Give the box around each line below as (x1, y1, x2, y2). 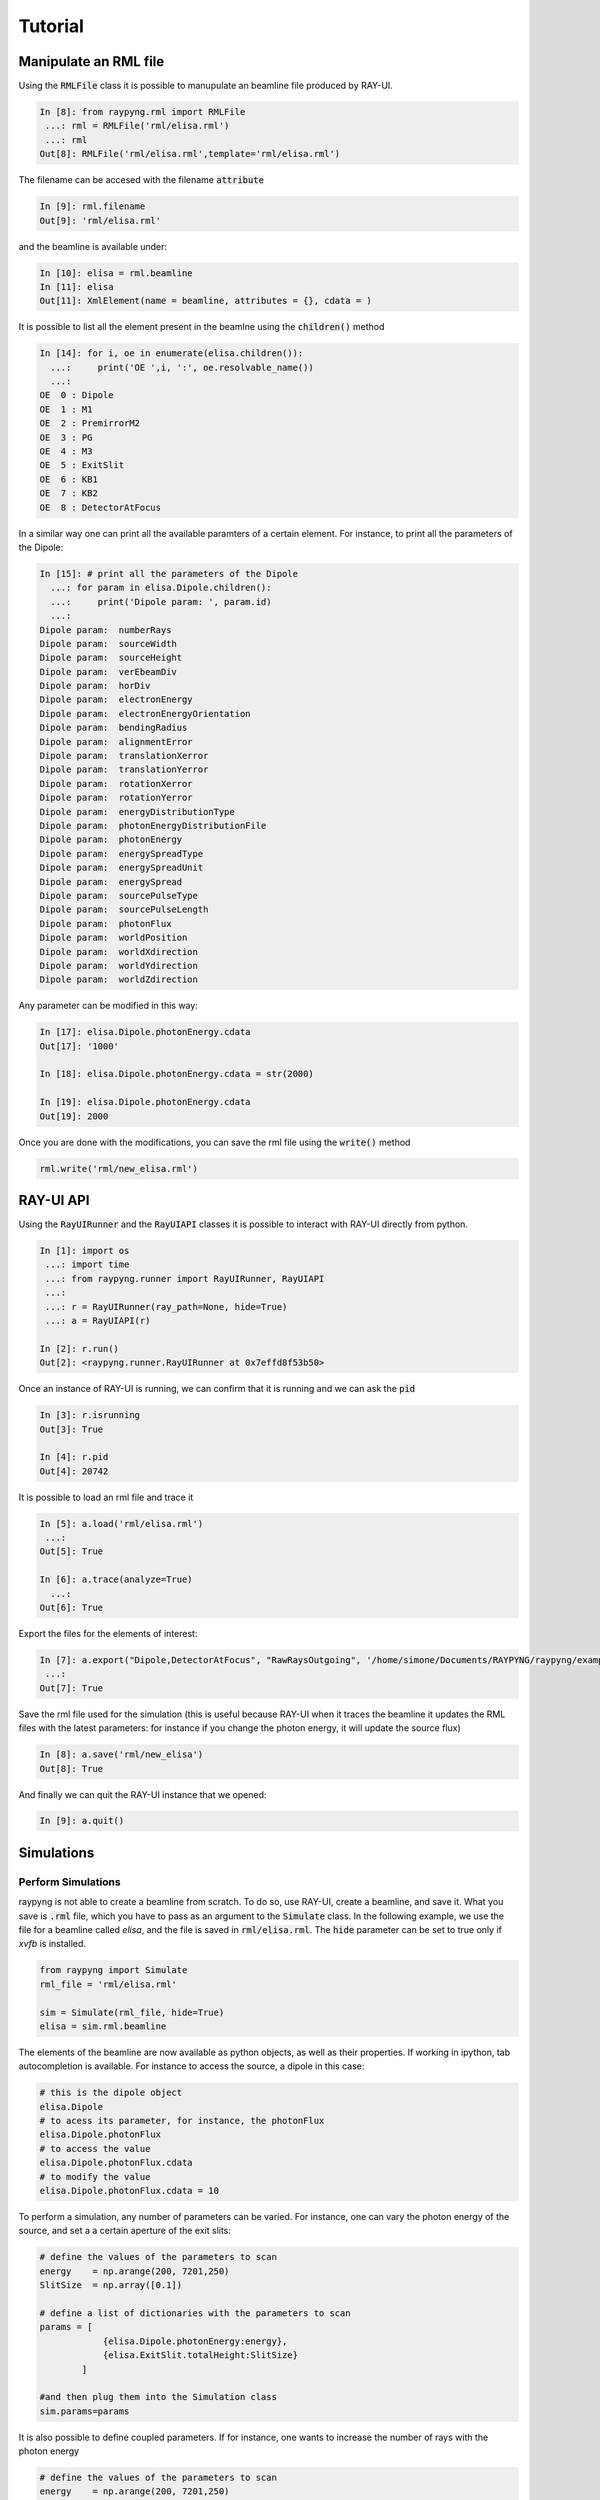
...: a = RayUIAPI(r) (45, 1315, 151, 1326)
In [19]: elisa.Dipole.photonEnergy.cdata (39, 1096, 251, 1108)
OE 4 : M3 (39, 446, 93, 457)
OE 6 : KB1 (39, 473, 99, 485)
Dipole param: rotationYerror (39, 792, 194, 804)
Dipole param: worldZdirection (39, 974, 199, 985)
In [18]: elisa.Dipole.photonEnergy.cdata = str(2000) (39, 1068, 314, 1080)
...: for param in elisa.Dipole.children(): (50, 582, 272, 594)
